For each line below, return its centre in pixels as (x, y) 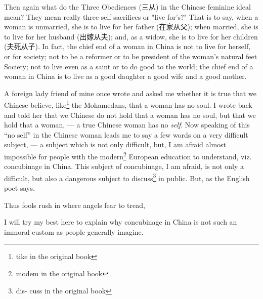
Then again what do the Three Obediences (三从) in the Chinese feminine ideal (127, 7)
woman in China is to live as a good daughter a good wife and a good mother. (125, 76)
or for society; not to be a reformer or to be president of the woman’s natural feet (131, 56)
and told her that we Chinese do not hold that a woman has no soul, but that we (130, 115)
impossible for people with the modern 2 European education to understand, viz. (128, 155)
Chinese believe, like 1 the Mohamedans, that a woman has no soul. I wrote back (128, 104)
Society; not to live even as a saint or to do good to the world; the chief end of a (129, 66)
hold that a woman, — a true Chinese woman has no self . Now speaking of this (127, 125)
